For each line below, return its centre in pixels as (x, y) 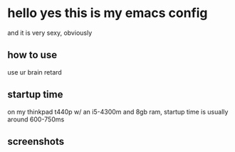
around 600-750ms (36, 119)
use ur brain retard (35, 72)
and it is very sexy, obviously (50, 33)
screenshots (36, 141)
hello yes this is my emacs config (108, 13)
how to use (32, 55)
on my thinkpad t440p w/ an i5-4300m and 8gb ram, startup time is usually (118, 112)
